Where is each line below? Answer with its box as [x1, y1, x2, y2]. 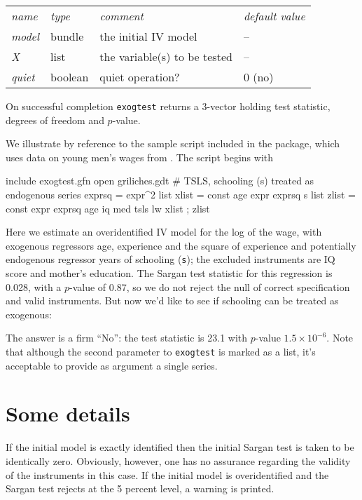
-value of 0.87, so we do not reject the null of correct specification [69, 279, 350, 294]
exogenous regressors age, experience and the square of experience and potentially [6, 238, 356, 252]
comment [99, 8, 144, 24]
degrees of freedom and [6, 112, 104, 127]
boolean [50, 69, 89, 85]
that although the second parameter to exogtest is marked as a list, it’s [6, 344, 316, 359]
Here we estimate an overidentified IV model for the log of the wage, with [6, 224, 322, 239]
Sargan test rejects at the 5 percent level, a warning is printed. [6, 481, 274, 496]
